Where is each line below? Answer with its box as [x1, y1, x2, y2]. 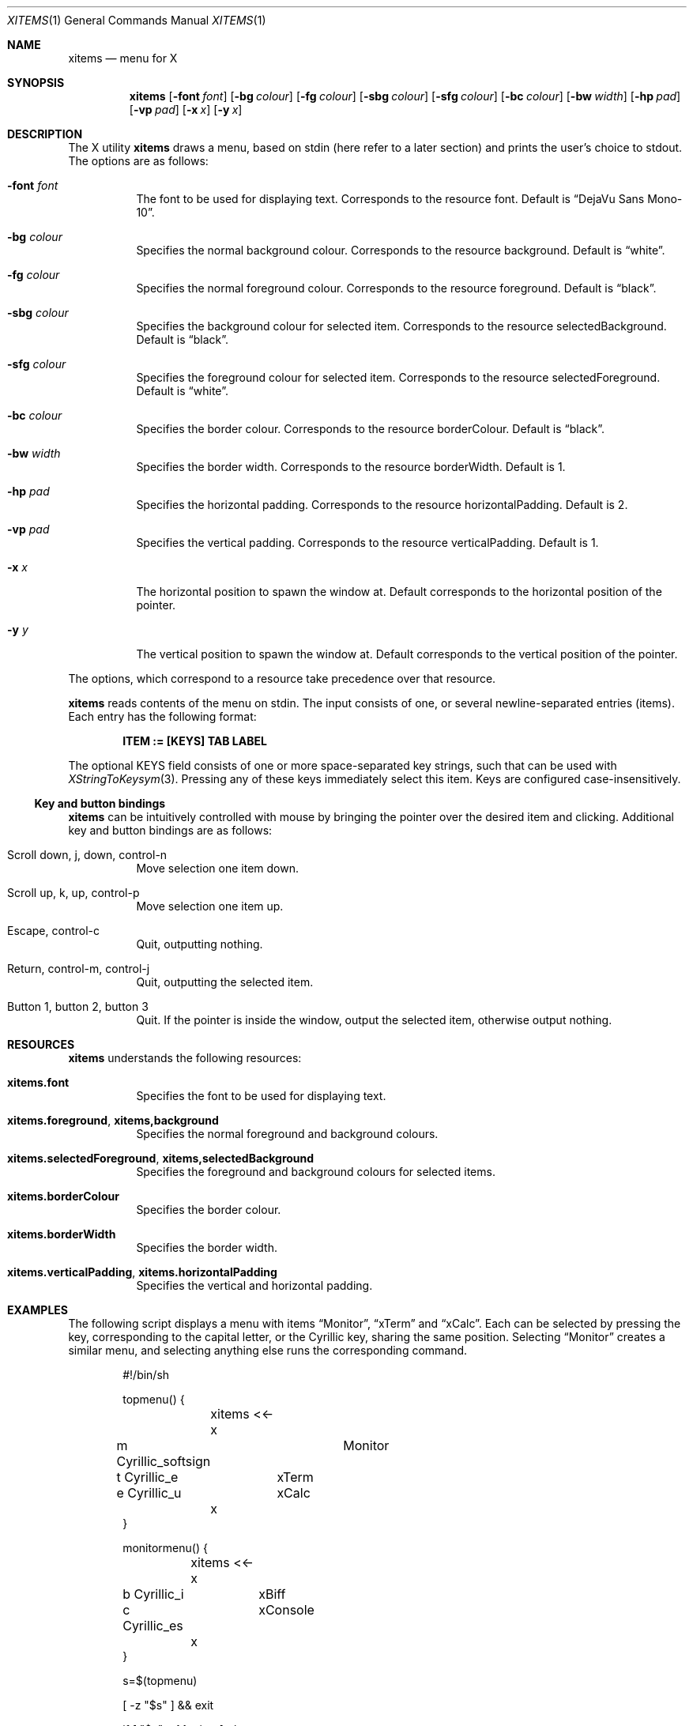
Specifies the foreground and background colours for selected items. [136, 1165, 495, 1178]
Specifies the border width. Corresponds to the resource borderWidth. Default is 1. [136, 460, 566, 473]
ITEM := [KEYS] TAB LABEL [122, 734, 267, 748]
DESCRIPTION [7, 127, 83, 141]
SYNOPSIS [7, 76, 65, 89]
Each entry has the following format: [68, 710, 257, 723]
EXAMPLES [7, 1303, 68, 1317]
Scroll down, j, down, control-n [7, 848, 168, 861]
